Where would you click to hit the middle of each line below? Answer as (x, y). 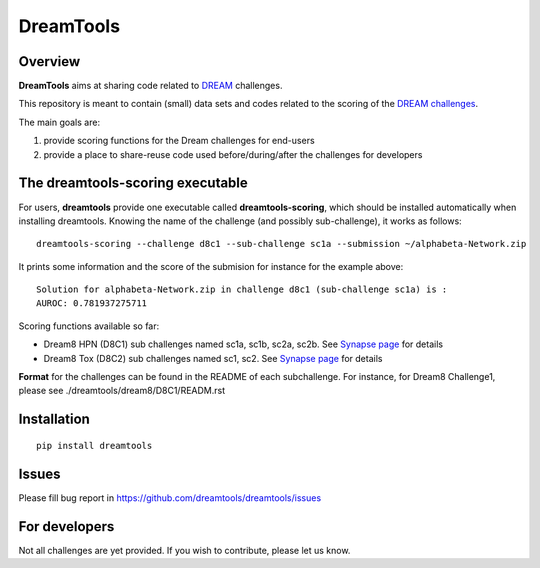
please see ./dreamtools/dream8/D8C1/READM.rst (122, 391)
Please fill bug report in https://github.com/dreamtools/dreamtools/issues (170, 497)
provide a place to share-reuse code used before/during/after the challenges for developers (233, 154)
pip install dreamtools (94, 445)
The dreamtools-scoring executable (133, 183)
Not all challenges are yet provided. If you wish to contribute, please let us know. (184, 550)
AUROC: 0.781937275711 (92, 303)
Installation (54, 419)
